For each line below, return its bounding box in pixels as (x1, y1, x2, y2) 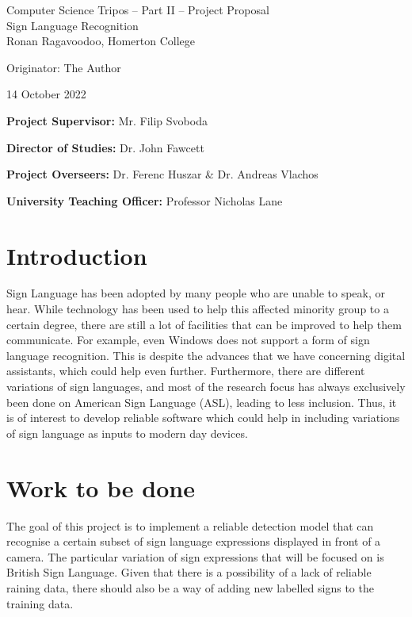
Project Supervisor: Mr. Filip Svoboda (6, 112, 208, 128)
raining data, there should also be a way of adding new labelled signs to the (6, 579, 374, 596)
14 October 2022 (6, 86, 86, 102)
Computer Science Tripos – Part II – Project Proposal (6, 2, 269, 17)
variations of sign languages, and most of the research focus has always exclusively (6, 378, 406, 395)
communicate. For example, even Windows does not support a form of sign (6, 331, 370, 348)
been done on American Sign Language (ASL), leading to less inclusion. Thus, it (6, 393, 397, 410)
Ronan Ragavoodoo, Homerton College (6, 33, 196, 49)
